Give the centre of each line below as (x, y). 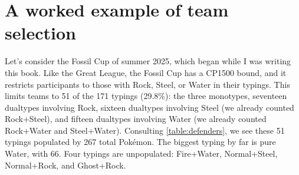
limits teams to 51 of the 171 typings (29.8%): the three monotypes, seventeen (146, 96)
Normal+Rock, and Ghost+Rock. (65, 165)
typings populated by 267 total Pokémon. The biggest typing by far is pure (140, 142)
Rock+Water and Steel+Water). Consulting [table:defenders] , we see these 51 (145, 130)
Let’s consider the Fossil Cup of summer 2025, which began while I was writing (148, 61)
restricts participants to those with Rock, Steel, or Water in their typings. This (147, 84)
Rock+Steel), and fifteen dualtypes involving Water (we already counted (136, 119)
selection (40, 33)
